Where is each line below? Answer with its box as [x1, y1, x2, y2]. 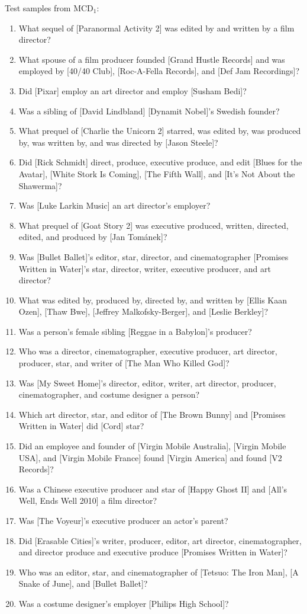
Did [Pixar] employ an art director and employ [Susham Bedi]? [18, 84, 247, 97]
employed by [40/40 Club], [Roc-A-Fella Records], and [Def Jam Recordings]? [18, 65, 300, 77]
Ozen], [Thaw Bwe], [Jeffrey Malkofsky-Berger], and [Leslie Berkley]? [18, 305, 269, 318]
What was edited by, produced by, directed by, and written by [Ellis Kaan [18, 293, 287, 306]
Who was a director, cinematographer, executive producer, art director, [18, 345, 277, 357]
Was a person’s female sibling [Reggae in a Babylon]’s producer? [18, 325, 252, 337]
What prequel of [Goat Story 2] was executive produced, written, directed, [18, 219, 289, 231]
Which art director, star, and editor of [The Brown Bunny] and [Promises [18, 408, 286, 420]
